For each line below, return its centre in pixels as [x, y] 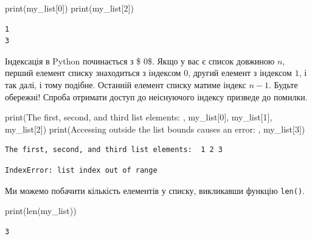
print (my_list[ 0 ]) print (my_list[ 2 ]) [69, 8]
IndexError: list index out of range [81, 170]
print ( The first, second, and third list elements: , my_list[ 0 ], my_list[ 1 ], [139, 117]
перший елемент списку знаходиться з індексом [93, 73]
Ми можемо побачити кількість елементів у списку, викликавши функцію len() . [155, 190]
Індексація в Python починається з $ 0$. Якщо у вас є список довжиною [140, 61]
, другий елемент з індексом [240, 73]
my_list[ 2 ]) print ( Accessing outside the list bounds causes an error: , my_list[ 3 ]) [155, 129]
